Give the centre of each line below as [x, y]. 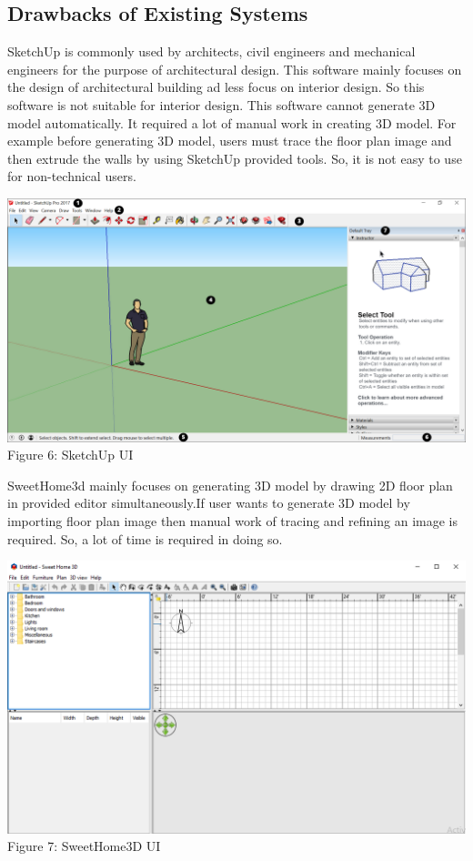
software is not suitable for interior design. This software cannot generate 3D [221, 104]
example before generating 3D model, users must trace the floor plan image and [230, 141]
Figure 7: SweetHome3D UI [84, 846]
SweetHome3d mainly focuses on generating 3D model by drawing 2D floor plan [230, 485]
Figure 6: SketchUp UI [70, 455]
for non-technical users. [72, 176]
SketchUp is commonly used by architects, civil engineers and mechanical [211, 51]
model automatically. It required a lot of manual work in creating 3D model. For [232, 122]
